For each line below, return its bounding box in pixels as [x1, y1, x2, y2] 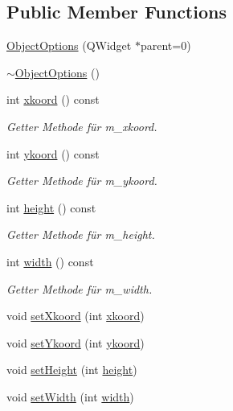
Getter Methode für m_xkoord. [6, 117, 157, 134]
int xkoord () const [6, 91, 100, 108]
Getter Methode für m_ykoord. [6, 172, 157, 189]
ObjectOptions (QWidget [6, 37, 132, 54]
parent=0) [140, 37, 191, 54]
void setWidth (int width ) [6, 388, 134, 405]
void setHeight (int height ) [6, 361, 137, 378]
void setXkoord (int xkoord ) [6, 307, 145, 324]
